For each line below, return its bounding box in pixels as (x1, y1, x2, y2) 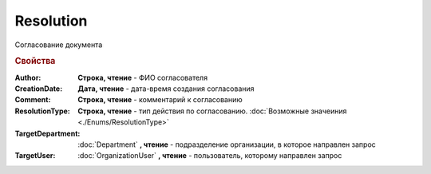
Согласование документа (14, 40, 103, 49)
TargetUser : (14, 151, 56, 160)
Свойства (14, 56, 56, 67)
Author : (14, 73, 42, 82)
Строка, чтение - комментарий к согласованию (77, 95, 243, 105)
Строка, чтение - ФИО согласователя (77, 73, 208, 82)
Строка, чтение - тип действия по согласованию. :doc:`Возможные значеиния (77, 106, 347, 116)
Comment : (14, 95, 51, 105)
